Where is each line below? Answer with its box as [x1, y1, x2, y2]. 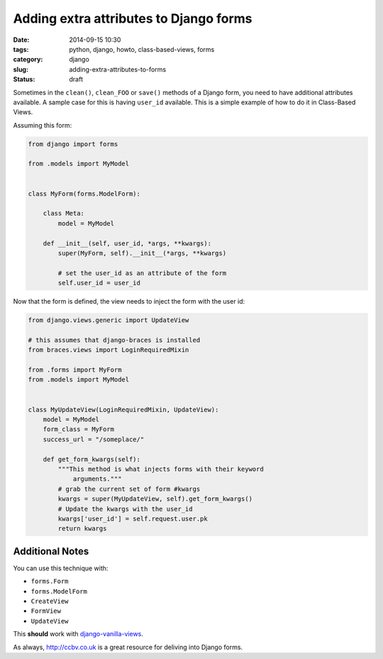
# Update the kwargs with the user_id [57, 504, 193, 513]
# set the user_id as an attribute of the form [57, 269, 227, 277]
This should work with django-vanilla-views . [13, 630, 143, 638]
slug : [13, 65, 28, 74]
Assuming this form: [13, 121, 72, 129]
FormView [30, 607, 62, 615]
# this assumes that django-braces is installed [28, 336, 201, 344]
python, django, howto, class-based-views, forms [69, 45, 215, 53]
